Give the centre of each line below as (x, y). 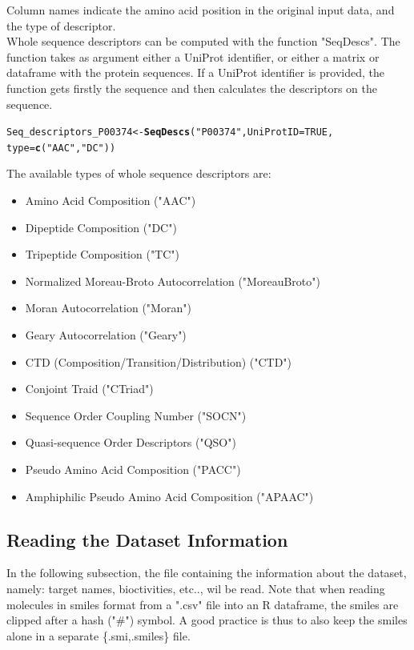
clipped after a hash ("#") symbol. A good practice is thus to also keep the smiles (207, 620)
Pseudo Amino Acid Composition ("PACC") (133, 469)
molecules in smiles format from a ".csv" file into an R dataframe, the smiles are (203, 604)
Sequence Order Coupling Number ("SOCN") (136, 415)
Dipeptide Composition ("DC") (101, 227)
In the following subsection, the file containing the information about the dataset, (207, 573)
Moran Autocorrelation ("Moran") (108, 308)
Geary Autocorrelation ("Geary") (106, 335)
